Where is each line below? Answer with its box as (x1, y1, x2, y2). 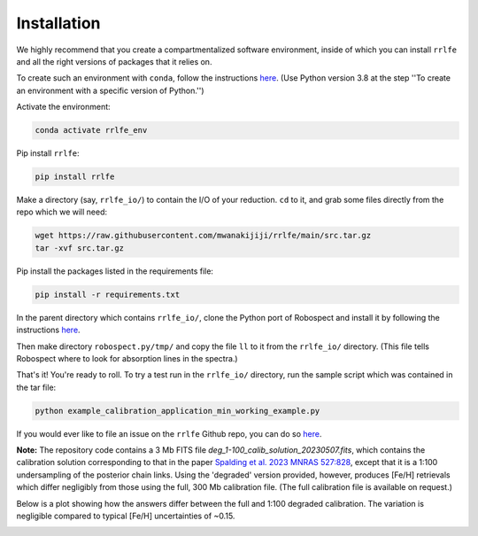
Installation (16, 13, 101, 33)
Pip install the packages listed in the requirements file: (16, 266, 214, 276)
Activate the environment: (16, 102, 111, 113)
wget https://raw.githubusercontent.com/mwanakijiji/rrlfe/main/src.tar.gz (35, 230, 372, 241)
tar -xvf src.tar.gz (35, 243, 124, 252)
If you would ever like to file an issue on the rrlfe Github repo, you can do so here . (16, 428, 322, 439)
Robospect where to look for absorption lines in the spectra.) (16, 353, 238, 363)
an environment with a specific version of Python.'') (16, 85, 204, 96)
